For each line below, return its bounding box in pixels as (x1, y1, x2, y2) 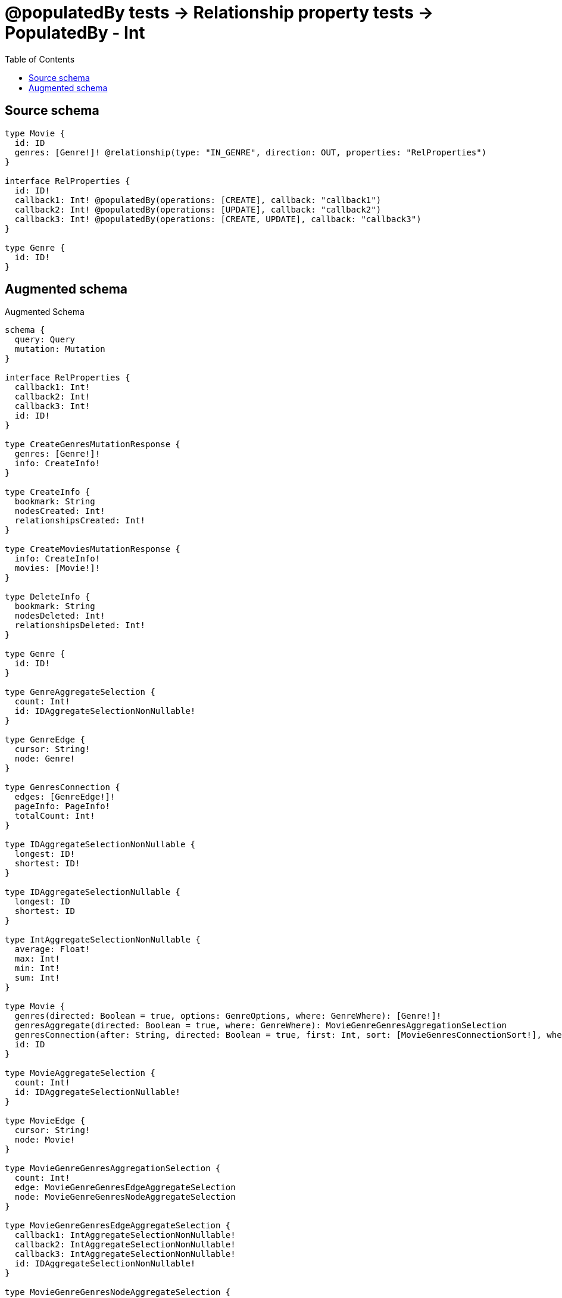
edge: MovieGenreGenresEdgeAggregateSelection (14, 1182, 236, 1193)
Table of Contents (5, 54, 75, 64)
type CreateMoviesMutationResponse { (5, 544, 181, 554)
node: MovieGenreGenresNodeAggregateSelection (14, 1192, 236, 1202)
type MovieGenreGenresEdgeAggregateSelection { (5, 1221, 231, 1231)
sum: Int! (14, 973, 60, 983)
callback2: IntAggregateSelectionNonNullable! (14, 1240, 236, 1250)
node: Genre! (14, 754, 76, 764)
